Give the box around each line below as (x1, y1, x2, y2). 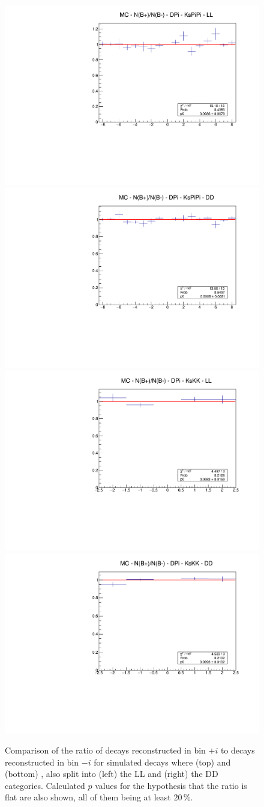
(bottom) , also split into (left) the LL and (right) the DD (5, 767, 218, 780)
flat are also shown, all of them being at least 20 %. (5, 791, 193, 803)
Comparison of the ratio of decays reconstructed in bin (5, 744, 206, 756)
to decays (220, 744, 255, 756)
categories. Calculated (5, 779, 85, 791)
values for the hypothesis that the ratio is (95, 779, 247, 791)
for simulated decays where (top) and (94, 755, 231, 768)
